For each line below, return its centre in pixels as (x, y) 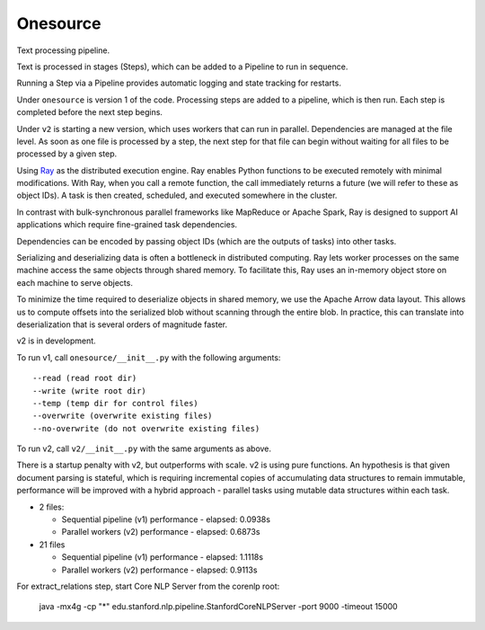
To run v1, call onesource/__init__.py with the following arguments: (149, 357)
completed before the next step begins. (90, 112)
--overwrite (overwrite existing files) (123, 416)
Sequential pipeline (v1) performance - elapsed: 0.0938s (166, 519)
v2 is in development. (56, 341)
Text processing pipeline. (63, 50)
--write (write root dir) (90, 390)
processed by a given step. (67, 154)
